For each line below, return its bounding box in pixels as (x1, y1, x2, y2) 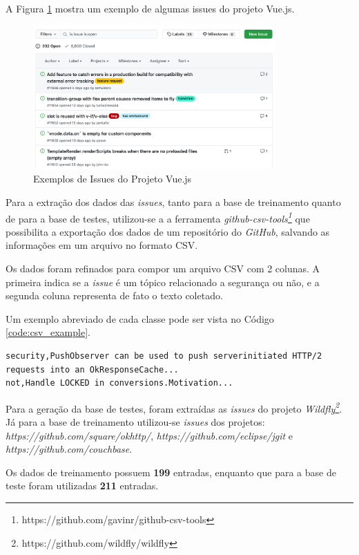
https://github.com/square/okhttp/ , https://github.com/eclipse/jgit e (6, 428, 293, 442)
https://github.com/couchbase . (6, 442, 133, 456)
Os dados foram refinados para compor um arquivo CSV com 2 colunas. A (6, 261, 320, 275)
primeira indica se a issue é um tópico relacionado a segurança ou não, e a (6, 274, 320, 289)
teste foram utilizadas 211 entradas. (6, 478, 159, 493)
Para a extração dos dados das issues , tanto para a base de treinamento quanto (6, 194, 341, 209)
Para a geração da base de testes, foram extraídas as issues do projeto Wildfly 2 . (6, 399, 342, 415)
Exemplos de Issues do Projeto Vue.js (33, 171, 192, 186)
